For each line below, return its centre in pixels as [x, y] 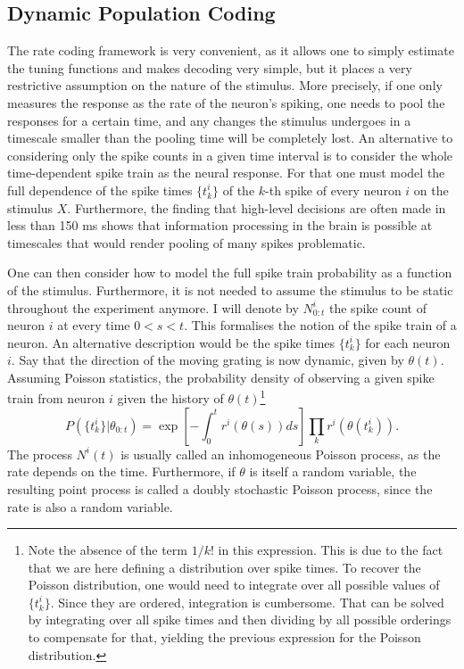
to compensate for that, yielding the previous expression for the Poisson [224, 637]
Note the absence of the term [108, 550]
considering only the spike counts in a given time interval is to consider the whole [230, 155]
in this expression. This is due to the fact [331, 550]
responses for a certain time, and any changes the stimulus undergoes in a [209, 120]
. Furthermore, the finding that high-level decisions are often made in [257, 207]
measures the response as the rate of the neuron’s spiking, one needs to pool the [226, 102]
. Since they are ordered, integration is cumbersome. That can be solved [247, 602]
